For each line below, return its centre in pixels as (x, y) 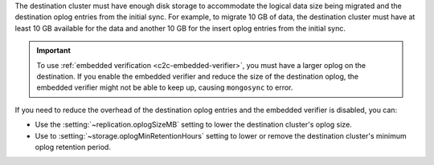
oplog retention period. (73, 147)
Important (54, 50)
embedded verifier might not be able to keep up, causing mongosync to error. (165, 87)
